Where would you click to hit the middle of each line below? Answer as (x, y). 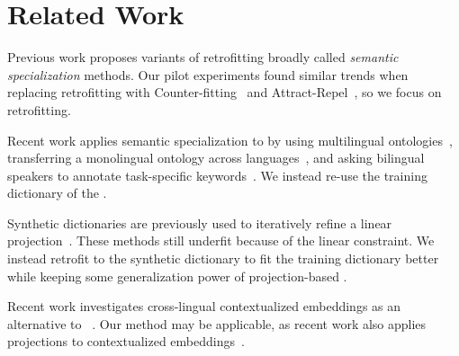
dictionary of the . (57, 193)
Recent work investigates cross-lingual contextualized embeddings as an (204, 306)
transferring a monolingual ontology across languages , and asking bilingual (216, 158)
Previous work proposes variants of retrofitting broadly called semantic (203, 57)
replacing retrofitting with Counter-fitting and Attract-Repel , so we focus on (225, 92)
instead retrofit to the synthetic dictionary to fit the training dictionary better (223, 258)
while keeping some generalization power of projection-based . (177, 276)
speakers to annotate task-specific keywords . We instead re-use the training (217, 175)
